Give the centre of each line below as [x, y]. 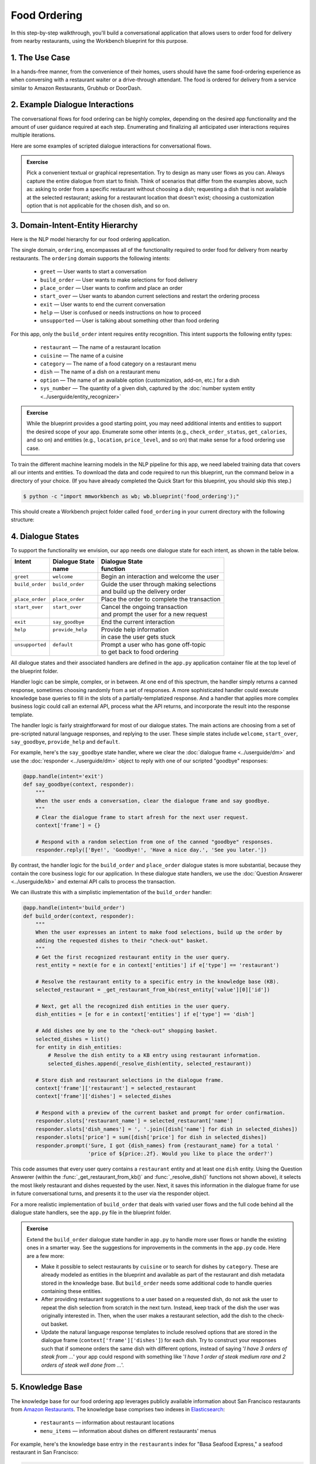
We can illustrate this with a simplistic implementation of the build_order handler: [111, 892]
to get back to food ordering [140, 652]
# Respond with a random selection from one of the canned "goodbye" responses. [154, 842]
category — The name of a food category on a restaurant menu [118, 364]
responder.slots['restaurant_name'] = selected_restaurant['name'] [134, 1121]
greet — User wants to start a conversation [93, 272]
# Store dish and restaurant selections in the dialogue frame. [130, 1080]
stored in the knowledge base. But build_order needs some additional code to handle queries [157, 1283]
